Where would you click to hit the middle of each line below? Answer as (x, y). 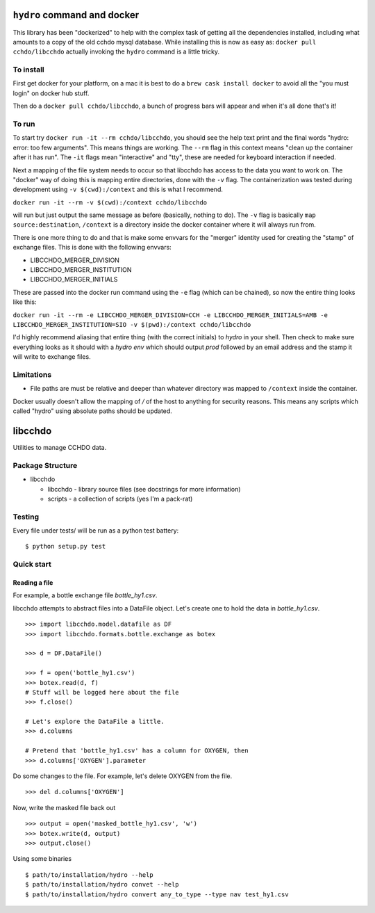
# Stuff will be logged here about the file (102, 692)
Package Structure (45, 465)
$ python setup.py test (66, 547)
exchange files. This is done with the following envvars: (92, 248)
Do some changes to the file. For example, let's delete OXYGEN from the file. (123, 776)
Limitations (32, 374)
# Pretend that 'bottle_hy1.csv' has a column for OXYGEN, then (137, 751)
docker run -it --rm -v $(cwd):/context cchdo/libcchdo (110, 202)
